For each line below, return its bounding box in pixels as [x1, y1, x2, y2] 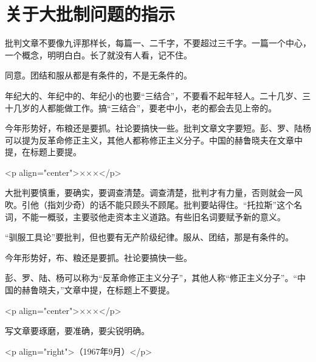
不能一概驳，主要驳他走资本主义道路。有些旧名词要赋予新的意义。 [21, 210, 286, 223]
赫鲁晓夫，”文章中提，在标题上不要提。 [21, 284, 175, 296]
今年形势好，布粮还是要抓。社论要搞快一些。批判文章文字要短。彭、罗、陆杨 [5, 122, 311, 134]
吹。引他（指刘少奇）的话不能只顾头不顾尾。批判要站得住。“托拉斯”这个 [5, 198, 294, 211]
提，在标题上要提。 [5, 145, 81, 158]
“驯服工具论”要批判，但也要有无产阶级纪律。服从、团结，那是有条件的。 [5, 231, 294, 243]
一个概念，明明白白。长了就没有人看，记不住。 [5, 48, 192, 61]
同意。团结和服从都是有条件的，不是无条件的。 [5, 69, 192, 82]
